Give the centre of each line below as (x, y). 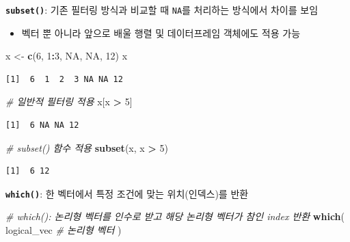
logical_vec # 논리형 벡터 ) (64, 230)
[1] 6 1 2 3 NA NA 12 (64, 79)
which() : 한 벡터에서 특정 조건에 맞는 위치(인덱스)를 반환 (127, 193)
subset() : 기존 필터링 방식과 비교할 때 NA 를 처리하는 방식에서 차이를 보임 (162, 10)
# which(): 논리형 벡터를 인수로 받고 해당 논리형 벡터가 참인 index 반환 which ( (175, 216)
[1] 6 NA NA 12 (42, 125)
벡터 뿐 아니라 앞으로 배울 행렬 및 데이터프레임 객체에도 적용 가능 (161, 32)
